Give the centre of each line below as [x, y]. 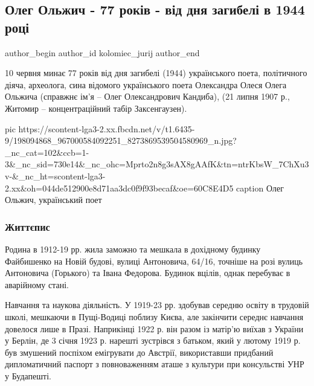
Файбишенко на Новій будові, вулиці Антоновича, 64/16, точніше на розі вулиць [154, 261]
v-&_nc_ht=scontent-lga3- [55, 175]
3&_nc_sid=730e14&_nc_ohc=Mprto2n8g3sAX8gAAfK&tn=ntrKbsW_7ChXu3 [157, 164]
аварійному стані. [37, 284]
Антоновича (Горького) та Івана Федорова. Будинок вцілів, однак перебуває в [148, 273]
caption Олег [260, 188]
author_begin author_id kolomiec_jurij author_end [102, 52]
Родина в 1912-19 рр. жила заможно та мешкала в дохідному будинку [133, 249]
